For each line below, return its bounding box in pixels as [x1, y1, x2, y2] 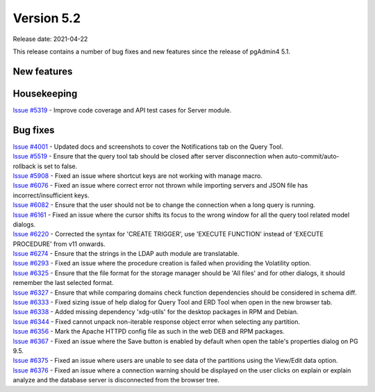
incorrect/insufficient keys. [12, 191, 90, 199]
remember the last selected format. [12, 279, 114, 287]
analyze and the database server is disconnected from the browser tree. [12, 376, 220, 384]
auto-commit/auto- [285, 152, 340, 161]
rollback [12, 162, 36, 170]
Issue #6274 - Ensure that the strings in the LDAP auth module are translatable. [12, 250, 240, 258]
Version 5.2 [12, 10, 81, 26]
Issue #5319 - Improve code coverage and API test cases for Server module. [12, 106, 232, 114]
